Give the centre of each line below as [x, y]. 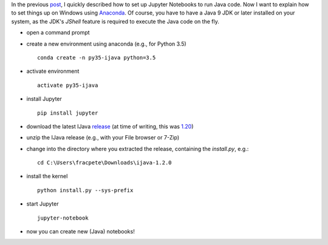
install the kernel [47, 176]
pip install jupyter [68, 113]
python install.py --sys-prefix [85, 190]
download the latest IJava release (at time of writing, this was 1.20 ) [110, 126]
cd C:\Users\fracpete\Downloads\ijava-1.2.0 [105, 163]
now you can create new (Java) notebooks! [80, 232]
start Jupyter [43, 204]
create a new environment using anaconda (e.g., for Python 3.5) [106, 44]
